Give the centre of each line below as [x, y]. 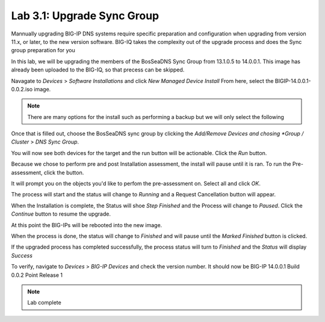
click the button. [64, 172]
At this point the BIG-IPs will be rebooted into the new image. [87, 225]
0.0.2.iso [22, 89]
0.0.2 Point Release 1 [37, 275]
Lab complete [44, 303]
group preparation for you [43, 50]
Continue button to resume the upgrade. [61, 214]
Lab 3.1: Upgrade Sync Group [85, 16]
